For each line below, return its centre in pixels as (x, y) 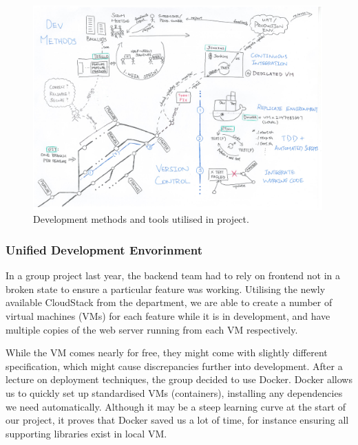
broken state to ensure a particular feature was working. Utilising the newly (166, 289)
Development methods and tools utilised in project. (141, 219)
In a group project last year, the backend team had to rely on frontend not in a (173, 275)
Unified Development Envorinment (104, 249)
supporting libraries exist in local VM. (86, 433)
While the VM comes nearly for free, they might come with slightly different (167, 352)
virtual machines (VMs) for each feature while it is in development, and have (168, 315)
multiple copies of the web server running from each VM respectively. (152, 329)
